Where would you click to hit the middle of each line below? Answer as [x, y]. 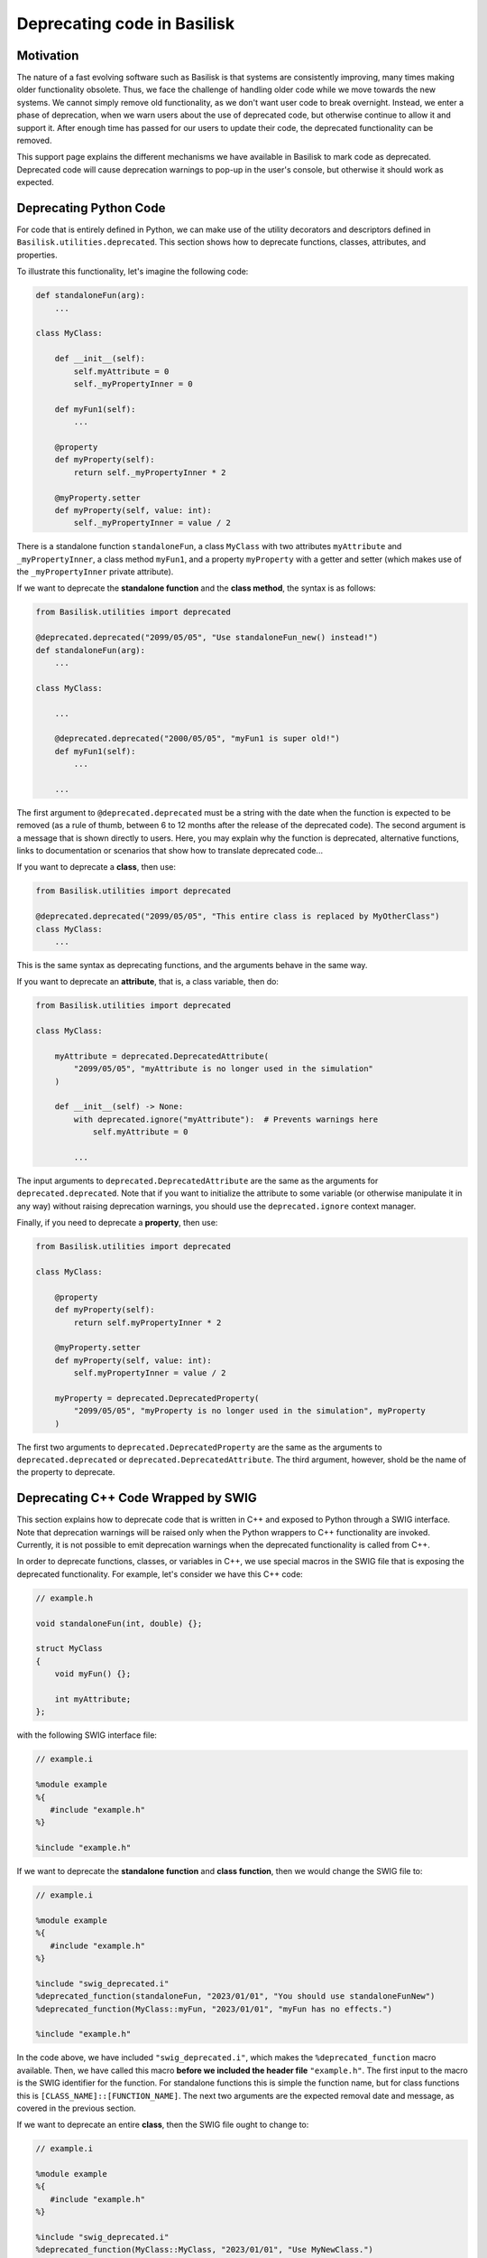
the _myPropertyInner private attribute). [95, 572]
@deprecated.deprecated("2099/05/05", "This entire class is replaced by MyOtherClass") [238, 916]
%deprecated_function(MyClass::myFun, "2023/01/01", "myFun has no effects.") [214, 2009]
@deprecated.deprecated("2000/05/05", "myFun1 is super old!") [198, 739]
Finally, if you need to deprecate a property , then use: [117, 1223]
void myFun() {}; [93, 1674]
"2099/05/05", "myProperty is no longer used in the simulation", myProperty [249, 1411]
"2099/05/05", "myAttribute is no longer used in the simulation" [224, 1069]
